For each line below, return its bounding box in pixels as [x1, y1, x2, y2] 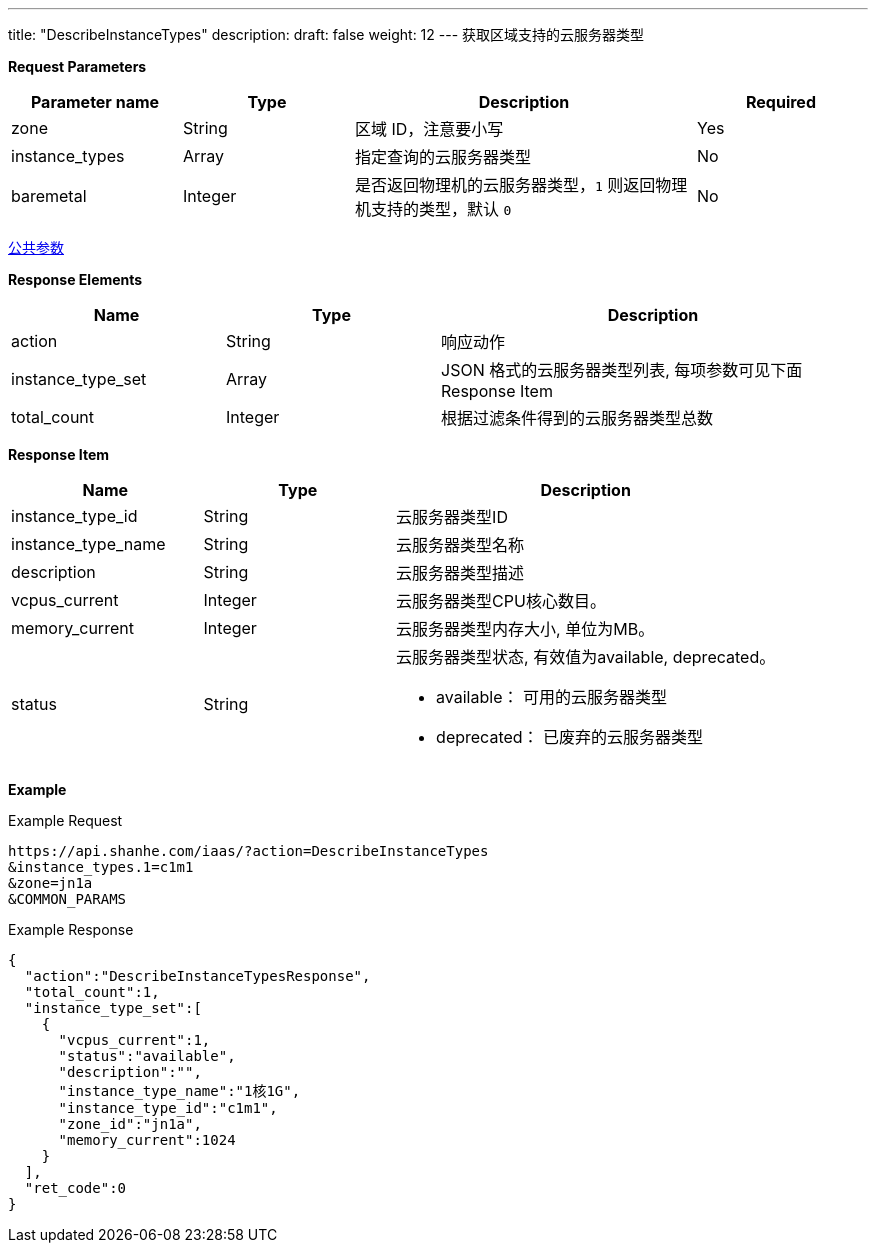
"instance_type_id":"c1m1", [58, 1100, 278, 1116]
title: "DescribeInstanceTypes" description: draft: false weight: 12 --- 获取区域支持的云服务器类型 [8, 26, 645, 43]
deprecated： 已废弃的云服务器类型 [436, 727, 704, 747]
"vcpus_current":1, [58, 1032, 211, 1048]
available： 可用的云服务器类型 [436, 687, 667, 707]
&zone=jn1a [8, 875, 93, 891]
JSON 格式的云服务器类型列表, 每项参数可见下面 [441, 360, 803, 380]
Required [746, 92, 816, 112]
